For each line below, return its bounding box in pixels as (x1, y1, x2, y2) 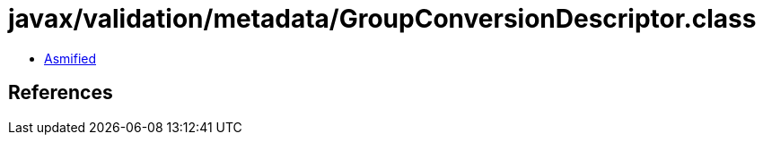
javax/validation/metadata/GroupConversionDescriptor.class (8, 4, 757, 34)
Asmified (44, 50, 97, 66)
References (8, 81, 113, 104)
